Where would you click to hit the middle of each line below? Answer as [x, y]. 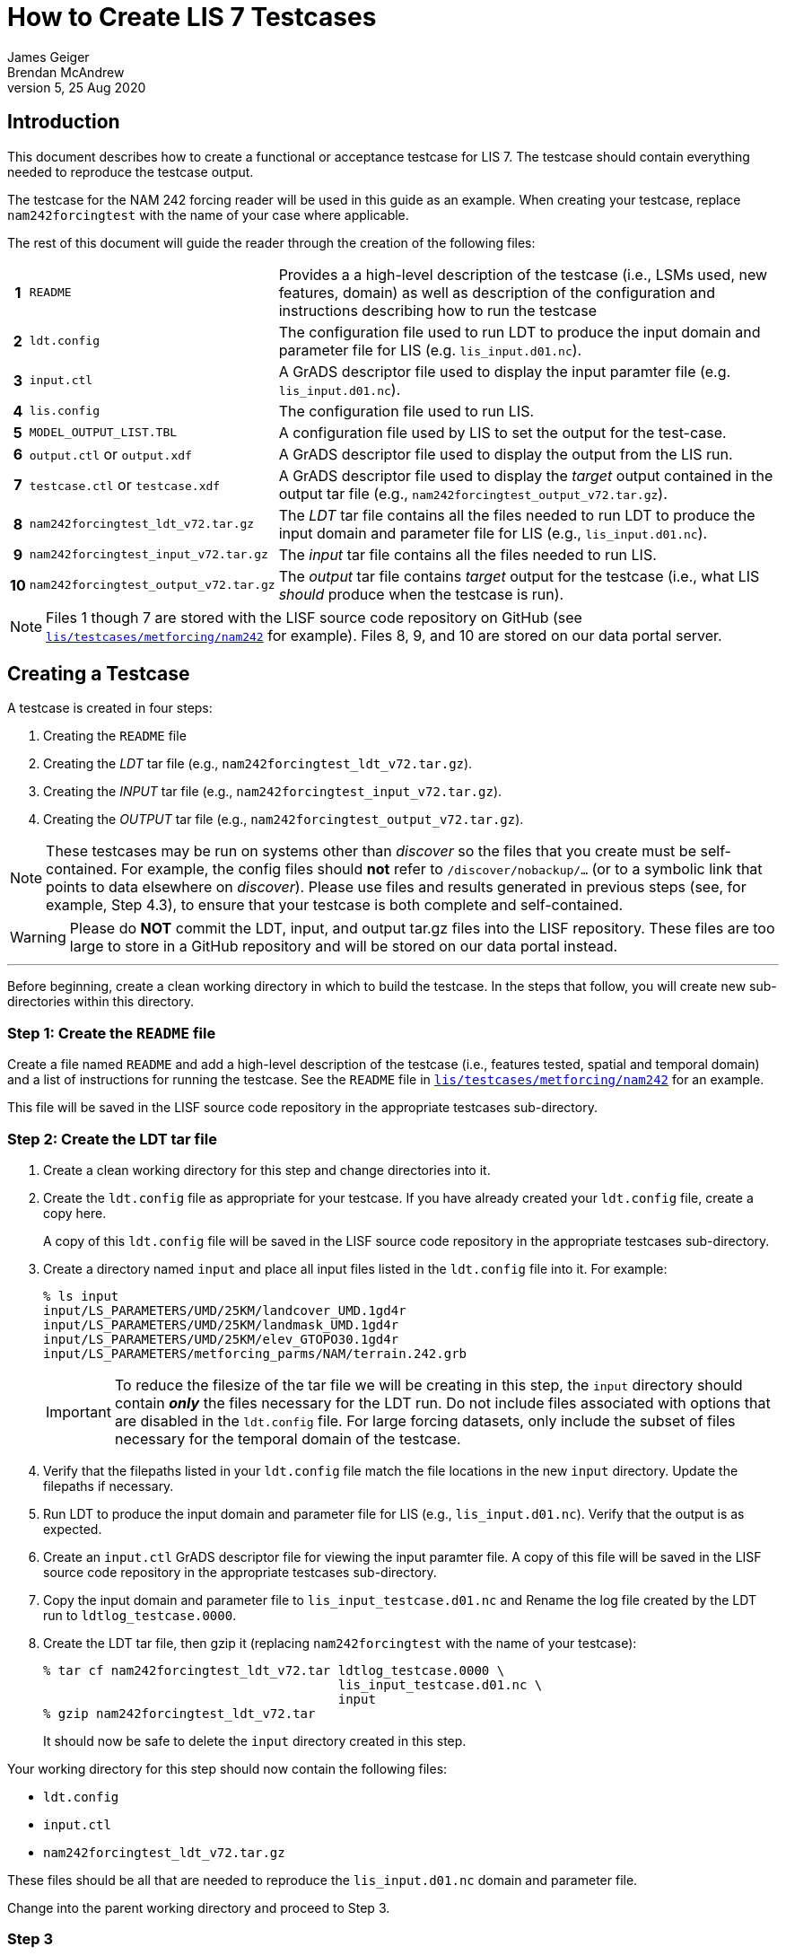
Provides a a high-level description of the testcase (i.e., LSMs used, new [523, 274]
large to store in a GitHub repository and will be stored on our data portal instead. [344, 947]
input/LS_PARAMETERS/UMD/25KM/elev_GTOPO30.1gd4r [221, 1339]
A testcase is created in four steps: [110, 708]
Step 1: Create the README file [112, 1033]
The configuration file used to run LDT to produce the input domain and [520, 332]
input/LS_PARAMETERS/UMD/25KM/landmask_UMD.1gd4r [221, 1324]
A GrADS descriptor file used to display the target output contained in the [526, 475]
